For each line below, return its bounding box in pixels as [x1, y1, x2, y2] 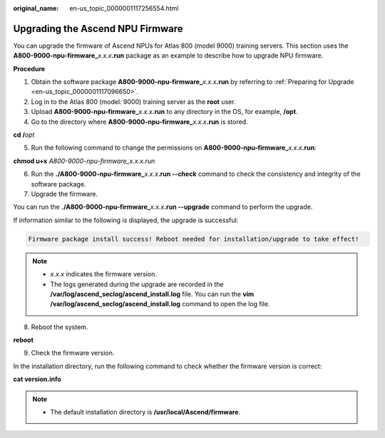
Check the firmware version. [31, 349, 115, 358]
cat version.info [13, 375, 62, 384]
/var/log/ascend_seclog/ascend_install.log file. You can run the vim [50, 289, 255, 298]
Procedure [13, 64, 46, 73]
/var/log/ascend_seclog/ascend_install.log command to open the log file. [50, 300, 270, 308]
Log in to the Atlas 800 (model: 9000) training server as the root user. [31, 97, 236, 106]
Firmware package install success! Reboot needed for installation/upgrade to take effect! [28, 235, 359, 243]
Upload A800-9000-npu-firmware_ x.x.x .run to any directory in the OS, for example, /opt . [31, 108, 298, 116]
